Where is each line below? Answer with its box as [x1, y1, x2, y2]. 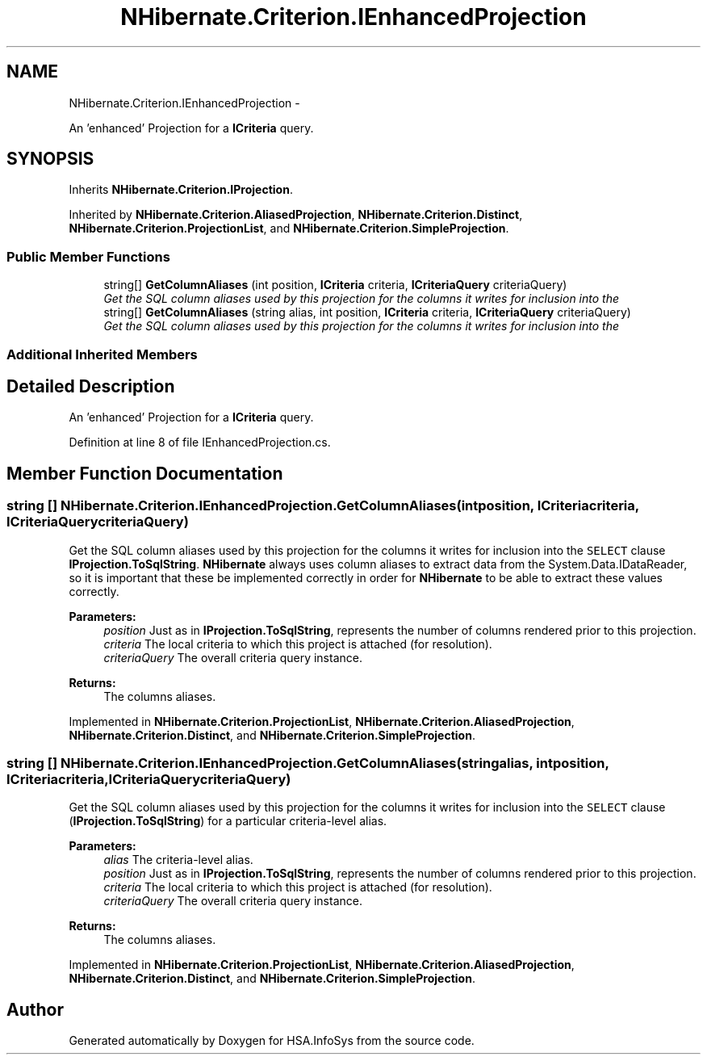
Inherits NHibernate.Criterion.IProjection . [69, 182, 293, 197]
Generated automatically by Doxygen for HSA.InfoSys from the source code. [69, 1034, 475, 1048]
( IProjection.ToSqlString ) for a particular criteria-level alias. [69, 814, 387, 828]
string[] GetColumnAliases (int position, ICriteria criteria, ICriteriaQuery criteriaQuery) [103, 278, 567, 292]
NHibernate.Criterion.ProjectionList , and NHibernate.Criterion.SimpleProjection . [69, 221, 509, 236]
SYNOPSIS [6, 149, 94, 170]
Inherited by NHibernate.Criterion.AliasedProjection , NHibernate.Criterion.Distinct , [69, 208, 523, 222]
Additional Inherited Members [6, 346, 198, 363]
